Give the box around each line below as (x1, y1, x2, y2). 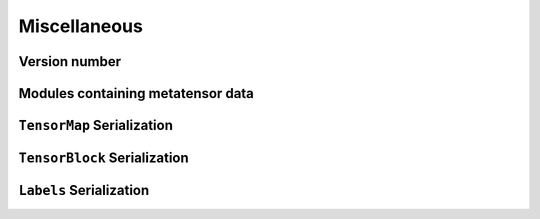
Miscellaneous (18, 15, 144, 37)
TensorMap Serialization (18, 117, 174, 134)
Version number (18, 53, 122, 70)
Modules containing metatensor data (18, 85, 255, 102)
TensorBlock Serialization (18, 150, 189, 167)
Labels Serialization (18, 182, 150, 199)
